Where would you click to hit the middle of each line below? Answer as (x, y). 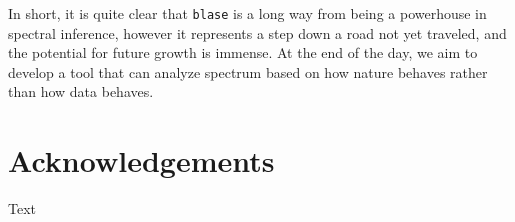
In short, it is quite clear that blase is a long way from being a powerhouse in (247, 13)
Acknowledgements (141, 160)
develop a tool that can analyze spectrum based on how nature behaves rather (248, 71)
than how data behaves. (81, 91)
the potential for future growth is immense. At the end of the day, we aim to (243, 52)
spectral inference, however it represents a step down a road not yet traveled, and (257, 32)
